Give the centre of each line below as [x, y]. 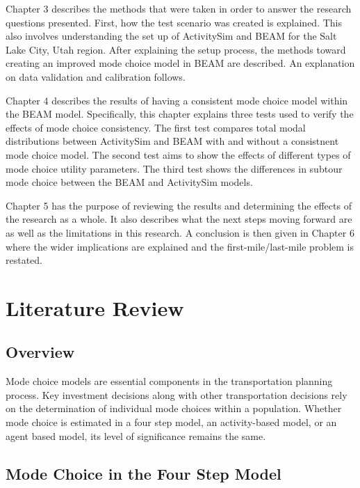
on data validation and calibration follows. [96, 76]
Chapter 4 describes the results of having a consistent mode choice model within [177, 100]
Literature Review [95, 307]
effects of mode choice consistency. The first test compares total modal [156, 127]
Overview [40, 352]
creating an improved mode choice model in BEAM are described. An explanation [180, 63]
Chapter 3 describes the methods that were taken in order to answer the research [179, 8]
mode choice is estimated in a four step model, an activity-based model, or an [171, 422]
